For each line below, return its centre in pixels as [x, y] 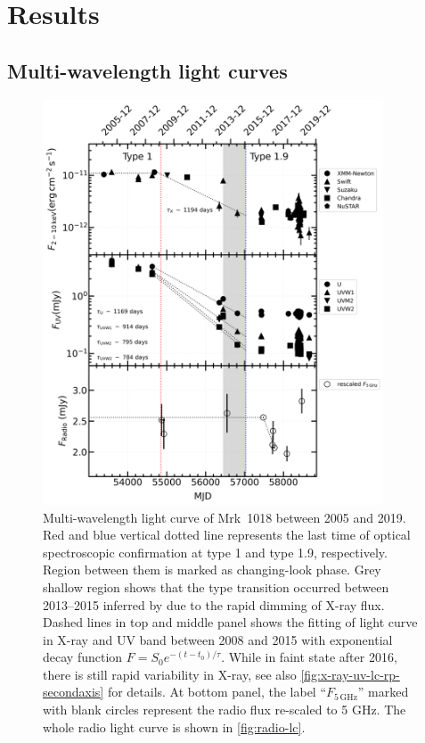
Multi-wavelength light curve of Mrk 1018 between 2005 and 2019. [225, 517]
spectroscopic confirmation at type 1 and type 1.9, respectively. [215, 552]
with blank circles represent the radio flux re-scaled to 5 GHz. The [225, 710]
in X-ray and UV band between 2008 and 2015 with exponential [218, 639]
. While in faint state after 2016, [309, 657]
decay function [83, 657]
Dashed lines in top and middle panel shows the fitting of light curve [230, 622]
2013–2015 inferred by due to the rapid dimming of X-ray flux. [214, 604]
